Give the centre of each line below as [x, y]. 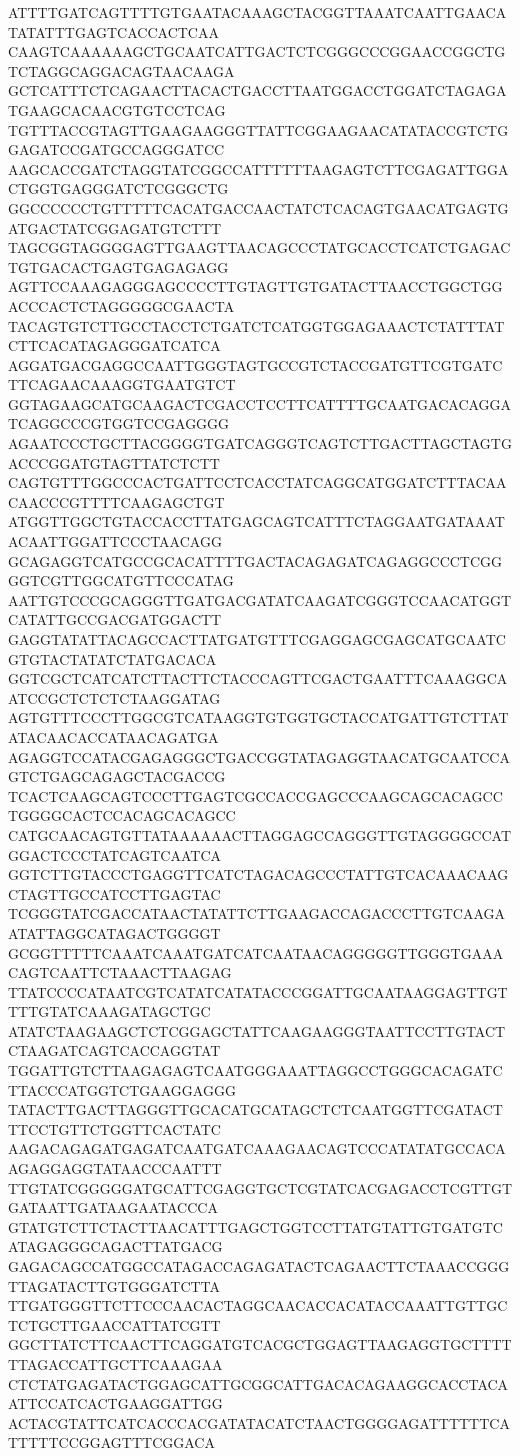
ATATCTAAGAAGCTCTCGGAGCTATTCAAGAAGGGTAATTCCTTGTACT [257, 1030]
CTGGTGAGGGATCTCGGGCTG [118, 188]
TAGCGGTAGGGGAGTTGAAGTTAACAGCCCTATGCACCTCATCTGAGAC [259, 247]
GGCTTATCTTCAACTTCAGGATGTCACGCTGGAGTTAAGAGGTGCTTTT [260, 1344]
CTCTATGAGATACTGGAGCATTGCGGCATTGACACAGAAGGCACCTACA [258, 1383]
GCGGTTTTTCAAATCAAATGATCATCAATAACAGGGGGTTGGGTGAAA [256, 952]
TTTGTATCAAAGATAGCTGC [109, 1011]
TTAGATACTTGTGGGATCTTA [114, 1285]
